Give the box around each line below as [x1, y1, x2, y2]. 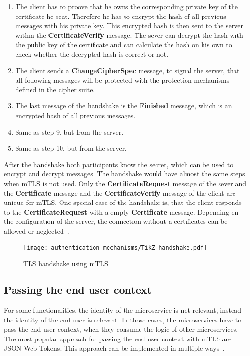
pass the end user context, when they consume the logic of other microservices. [4, 324, 238, 334]
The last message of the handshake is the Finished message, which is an [15, 101, 232, 111]
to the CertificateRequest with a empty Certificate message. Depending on [4, 206, 239, 217]
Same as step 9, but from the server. [15, 126, 124, 136]
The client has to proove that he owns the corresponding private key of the [15, 1, 238, 11]
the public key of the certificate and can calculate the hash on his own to [15, 39, 232, 50]
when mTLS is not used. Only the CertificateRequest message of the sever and [4, 178, 247, 188]
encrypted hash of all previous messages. [15, 110, 136, 120]
